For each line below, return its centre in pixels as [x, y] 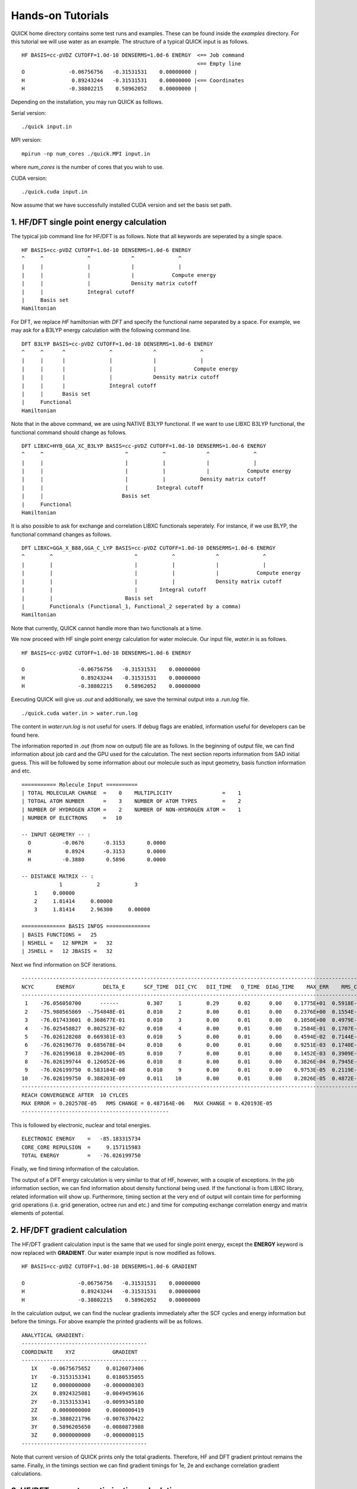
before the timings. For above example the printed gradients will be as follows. [107, 1322]
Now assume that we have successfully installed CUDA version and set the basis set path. [121, 205]
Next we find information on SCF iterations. [64, 964]
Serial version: [29, 113]
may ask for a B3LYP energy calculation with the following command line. [101, 330]
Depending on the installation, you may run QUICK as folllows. [87, 102]
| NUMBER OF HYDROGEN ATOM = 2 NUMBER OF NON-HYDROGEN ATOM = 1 [131, 809]
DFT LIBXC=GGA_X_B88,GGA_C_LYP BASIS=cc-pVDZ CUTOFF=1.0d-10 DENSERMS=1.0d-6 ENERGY [149, 548]
